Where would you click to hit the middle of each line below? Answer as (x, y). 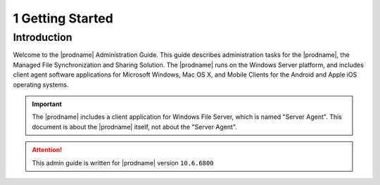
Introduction (43, 37)
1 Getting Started (63, 18)
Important (47, 104)
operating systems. (41, 84)
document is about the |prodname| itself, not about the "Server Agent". (134, 127)
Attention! (47, 150)
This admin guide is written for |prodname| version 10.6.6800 (123, 162)
